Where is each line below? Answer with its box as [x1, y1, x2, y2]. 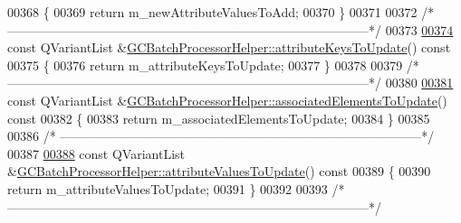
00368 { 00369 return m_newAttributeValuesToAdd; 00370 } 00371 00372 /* [7, 3, 435, 21]
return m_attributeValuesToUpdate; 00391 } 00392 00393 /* [7, 179, 345, 198]
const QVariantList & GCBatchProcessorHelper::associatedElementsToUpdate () [7, 90, 447, 109]
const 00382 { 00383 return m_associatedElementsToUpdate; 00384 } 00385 [7, 108, 430, 127]
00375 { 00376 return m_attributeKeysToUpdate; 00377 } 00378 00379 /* [7, 55, 419, 74]
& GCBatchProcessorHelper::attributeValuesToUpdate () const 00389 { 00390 [7, 162, 431, 181]
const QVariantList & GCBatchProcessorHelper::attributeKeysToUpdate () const [7, 38, 451, 57]
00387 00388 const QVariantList [7, 144, 186, 163]
